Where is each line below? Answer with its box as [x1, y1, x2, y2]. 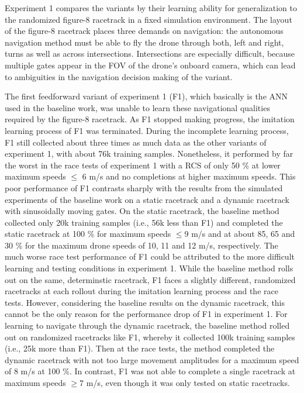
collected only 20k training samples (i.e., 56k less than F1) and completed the [5, 216, 283, 228]
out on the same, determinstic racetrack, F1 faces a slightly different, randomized [5, 273, 296, 285]
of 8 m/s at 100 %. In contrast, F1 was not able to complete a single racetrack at [5, 365, 296, 377]
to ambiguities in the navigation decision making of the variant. [5, 70, 233, 82]
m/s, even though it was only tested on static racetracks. [86, 377, 290, 388]
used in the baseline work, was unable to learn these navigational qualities [5, 101, 270, 113]
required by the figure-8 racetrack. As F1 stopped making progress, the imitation [5, 113, 295, 125]
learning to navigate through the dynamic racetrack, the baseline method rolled [5, 319, 290, 332]
